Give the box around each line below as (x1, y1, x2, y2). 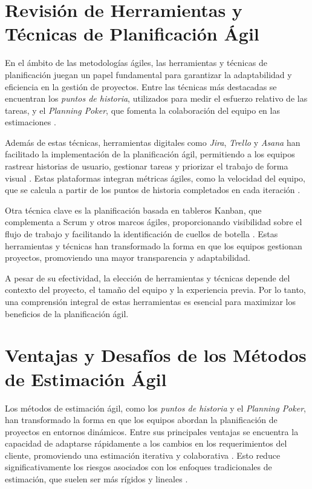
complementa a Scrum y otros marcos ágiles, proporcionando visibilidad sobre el (5, 215, 302, 228)
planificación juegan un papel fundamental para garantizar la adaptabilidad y (5, 68, 292, 80)
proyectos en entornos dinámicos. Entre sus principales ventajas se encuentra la (5, 425, 299, 438)
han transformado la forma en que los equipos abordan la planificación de (5, 413, 278, 426)
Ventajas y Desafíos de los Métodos (5, 343, 307, 367)
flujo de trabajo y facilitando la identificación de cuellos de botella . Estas (5, 228, 278, 240)
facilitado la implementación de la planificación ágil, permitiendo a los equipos (5, 148, 295, 160)
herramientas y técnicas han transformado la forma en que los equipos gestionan (5, 239, 302, 252)
